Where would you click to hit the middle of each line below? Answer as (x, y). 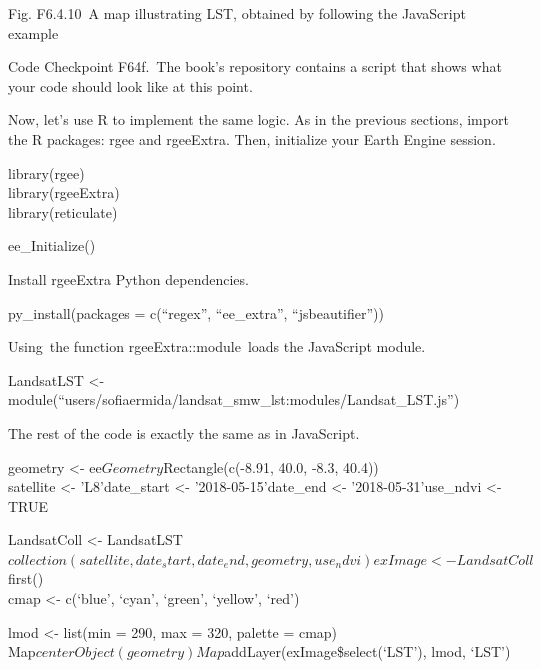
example (33, 32)
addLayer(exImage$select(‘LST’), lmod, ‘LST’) (367, 651)
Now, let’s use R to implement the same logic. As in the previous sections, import (258, 119)
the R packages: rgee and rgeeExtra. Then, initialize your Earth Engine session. (252, 138)
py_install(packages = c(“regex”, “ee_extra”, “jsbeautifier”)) (196, 312)
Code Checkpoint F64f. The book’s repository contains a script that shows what (255, 66)
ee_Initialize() (52, 245)
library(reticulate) (63, 211)
